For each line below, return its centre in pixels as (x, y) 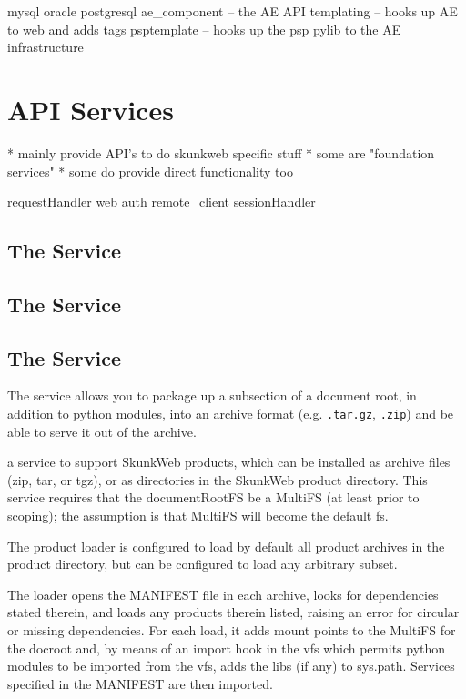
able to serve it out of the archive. (102, 431)
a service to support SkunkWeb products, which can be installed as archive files (229, 462)
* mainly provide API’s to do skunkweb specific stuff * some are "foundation (221, 152)
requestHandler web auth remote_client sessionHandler (162, 202)
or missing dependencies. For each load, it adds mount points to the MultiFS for (232, 630)
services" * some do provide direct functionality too (150, 171)
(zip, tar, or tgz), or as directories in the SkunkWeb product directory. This (218, 479)
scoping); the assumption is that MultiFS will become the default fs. (198, 516)
